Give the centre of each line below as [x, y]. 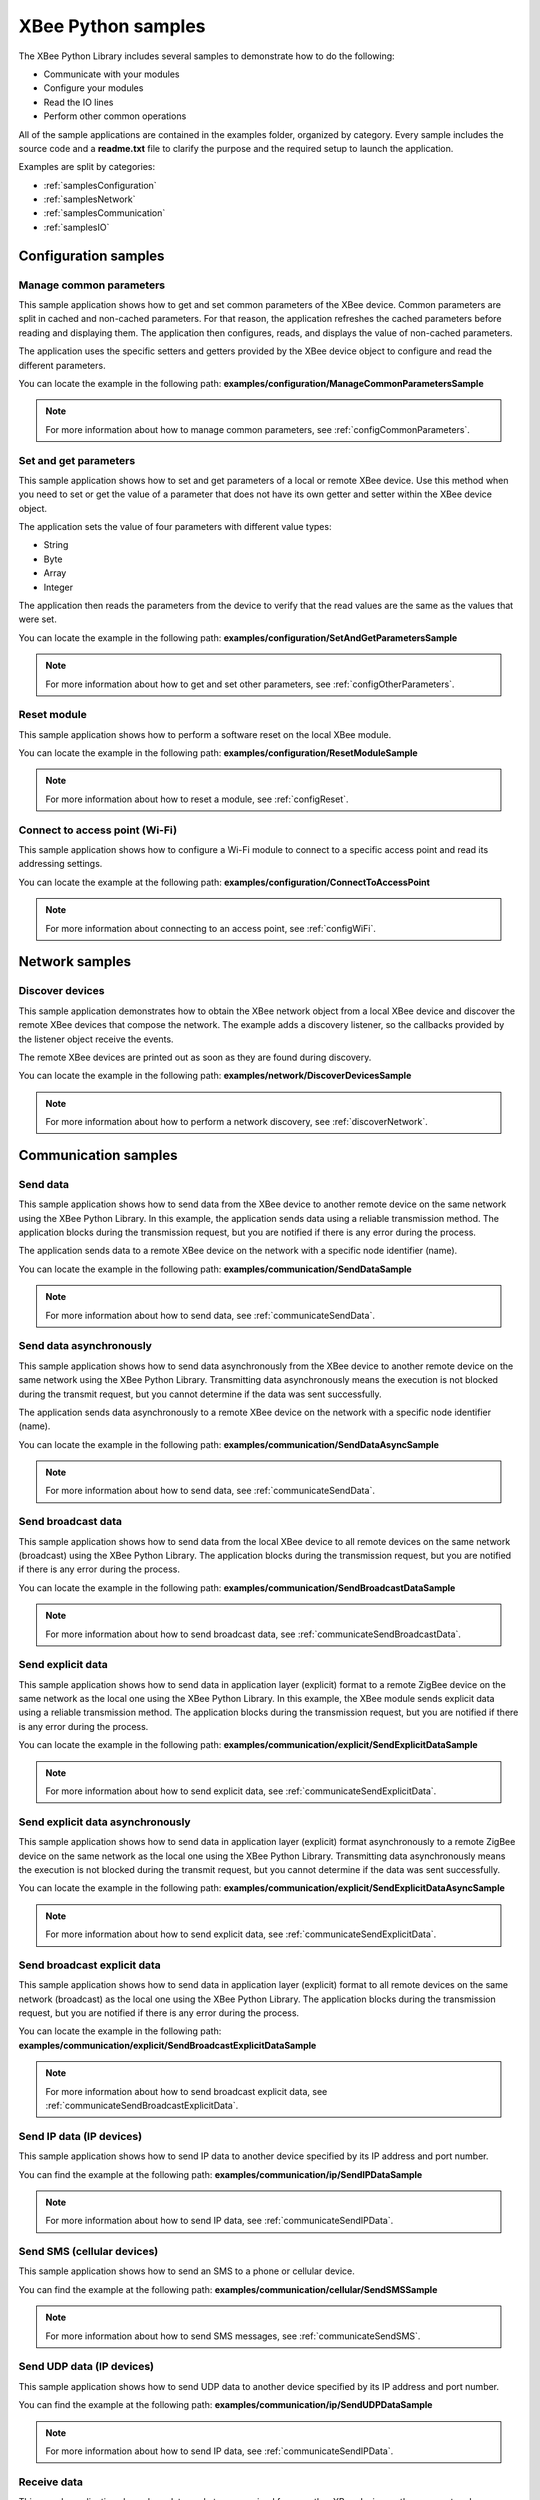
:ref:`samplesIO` [76, 227]
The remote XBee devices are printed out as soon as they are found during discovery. [195, 1057]
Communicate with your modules [111, 74]
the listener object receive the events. [96, 1039]
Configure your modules [93, 88]
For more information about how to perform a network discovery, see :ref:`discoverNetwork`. [237, 1122]
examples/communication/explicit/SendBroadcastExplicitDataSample [167, 2045]
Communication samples [98, 1155]
